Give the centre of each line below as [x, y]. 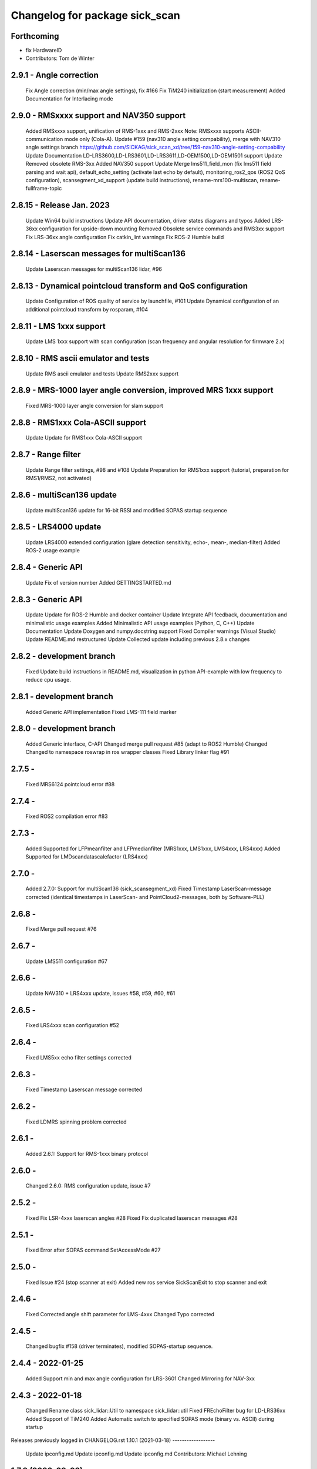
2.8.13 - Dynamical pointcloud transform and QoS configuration [129, 286]
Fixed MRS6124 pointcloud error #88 [70, 784]
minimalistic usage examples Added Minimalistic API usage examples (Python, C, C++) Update [140, 623]
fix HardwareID [44, 51]
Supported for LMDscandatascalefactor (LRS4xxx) [87, 857]
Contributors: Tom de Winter [60, 58]
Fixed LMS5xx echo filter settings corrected [79, 1057]
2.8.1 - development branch [62, 697]
